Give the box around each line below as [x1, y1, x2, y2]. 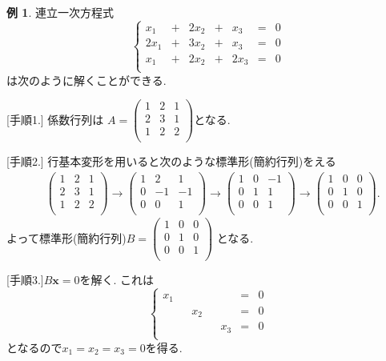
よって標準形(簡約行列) [6, 229, 127, 246]
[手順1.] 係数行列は [6, 110, 104, 127]
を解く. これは [79, 271, 155, 288]
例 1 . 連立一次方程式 [6, 4, 114, 20]
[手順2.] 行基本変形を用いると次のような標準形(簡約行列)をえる [6, 153, 336, 170]
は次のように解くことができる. [6, 71, 167, 88]
